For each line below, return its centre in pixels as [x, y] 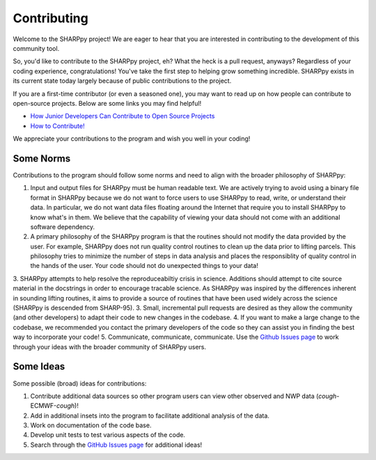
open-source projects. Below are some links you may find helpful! [107, 103]
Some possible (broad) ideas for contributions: [80, 383]
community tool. [36, 48]
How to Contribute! [57, 126]
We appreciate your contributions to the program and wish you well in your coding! [132, 138]
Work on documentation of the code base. [91, 425]
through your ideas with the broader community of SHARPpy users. [110, 347]
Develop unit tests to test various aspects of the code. [108, 435]
